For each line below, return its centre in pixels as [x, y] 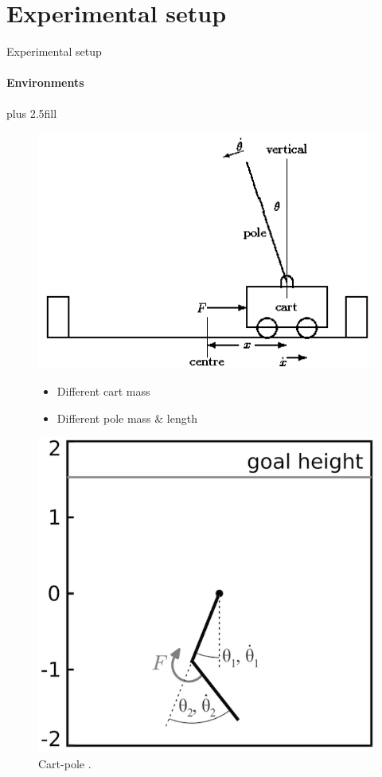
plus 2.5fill [32, 113]
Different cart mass [103, 391]
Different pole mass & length [127, 418]
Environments [45, 82]
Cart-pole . [65, 763]
